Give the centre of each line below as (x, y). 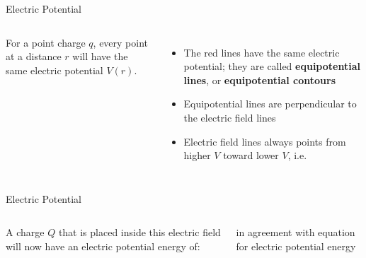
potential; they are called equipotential (272, 66)
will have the (100, 56)
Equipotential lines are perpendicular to (270, 104)
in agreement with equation (296, 232)
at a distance (34, 56)
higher (197, 155)
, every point (121, 42)
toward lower (251, 155)
